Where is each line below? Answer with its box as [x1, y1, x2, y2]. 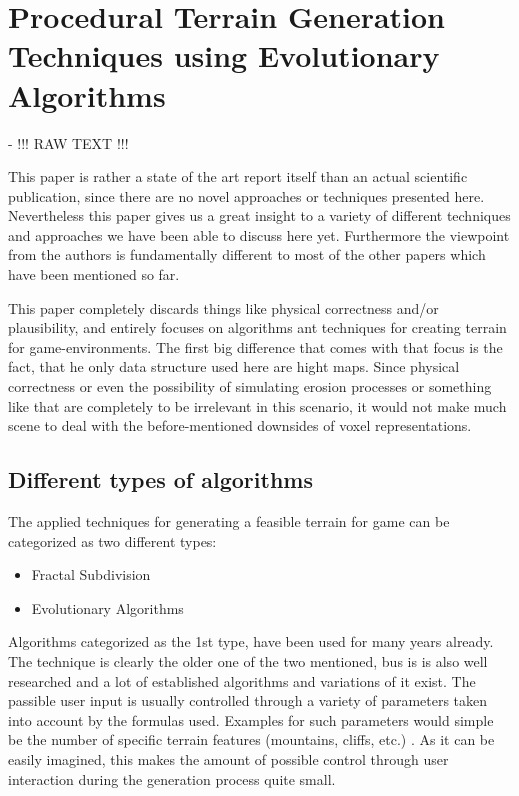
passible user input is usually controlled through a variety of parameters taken [8, 690, 488, 711]
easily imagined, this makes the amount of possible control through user [8, 748, 449, 769]
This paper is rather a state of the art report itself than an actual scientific [8, 166, 468, 187]
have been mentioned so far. [8, 264, 180, 285]
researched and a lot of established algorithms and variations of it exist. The [8, 670, 476, 691]
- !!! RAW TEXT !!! [8, 132, 129, 153]
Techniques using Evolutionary [8, 35, 440, 76]
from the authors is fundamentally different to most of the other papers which [8, 244, 486, 265]
